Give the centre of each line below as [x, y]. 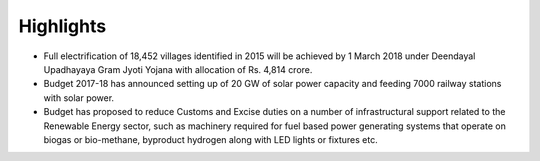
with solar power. [79, 97]
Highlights [62, 26]
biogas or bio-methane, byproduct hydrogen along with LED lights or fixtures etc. [211, 139]
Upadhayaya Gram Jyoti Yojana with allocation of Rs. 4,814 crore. [178, 69]
